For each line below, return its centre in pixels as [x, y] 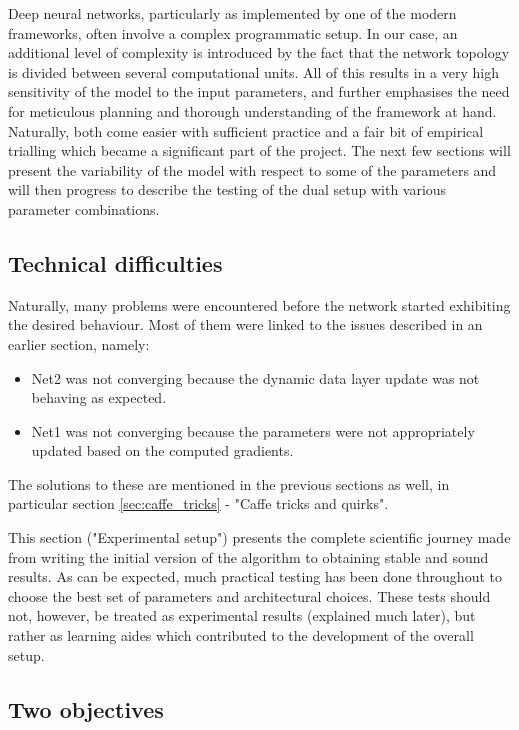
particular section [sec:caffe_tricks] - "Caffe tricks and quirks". [198, 503]
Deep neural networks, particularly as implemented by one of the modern [232, 13]
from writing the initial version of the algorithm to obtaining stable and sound [248, 556]
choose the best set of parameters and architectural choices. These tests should [249, 595]
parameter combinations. [84, 208]
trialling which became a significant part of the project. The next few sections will [259, 150]
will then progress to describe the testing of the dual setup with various [227, 189]
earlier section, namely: [79, 343]
